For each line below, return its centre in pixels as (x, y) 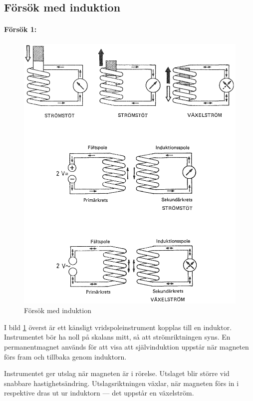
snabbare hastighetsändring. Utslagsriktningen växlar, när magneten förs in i (122, 383)
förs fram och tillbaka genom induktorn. (65, 356)
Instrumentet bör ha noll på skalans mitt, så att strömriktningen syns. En (117, 337)
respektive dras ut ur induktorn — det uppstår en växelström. (99, 393)
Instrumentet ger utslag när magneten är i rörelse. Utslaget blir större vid (117, 373)
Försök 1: (20, 29)
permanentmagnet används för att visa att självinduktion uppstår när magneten (126, 346)
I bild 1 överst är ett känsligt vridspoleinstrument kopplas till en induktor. (118, 327)
